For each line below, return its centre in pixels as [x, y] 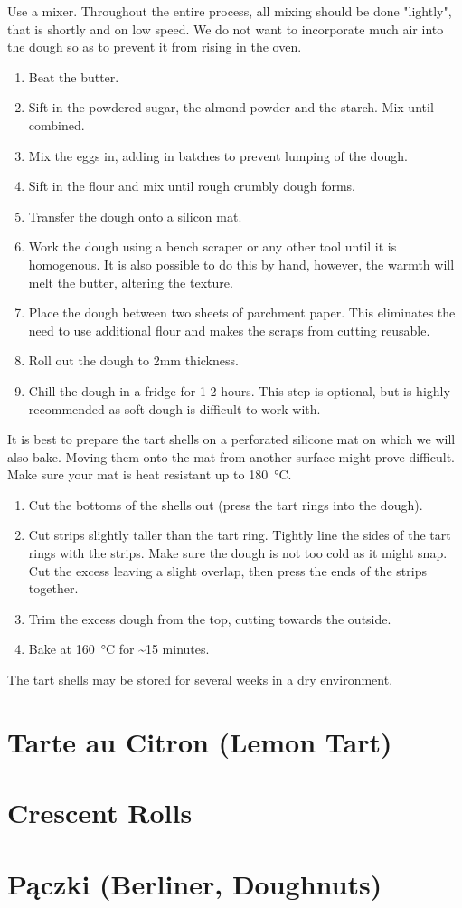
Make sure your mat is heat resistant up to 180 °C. [150, 474]
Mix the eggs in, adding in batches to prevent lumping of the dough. [218, 155]
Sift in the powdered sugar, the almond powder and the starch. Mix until [231, 107]
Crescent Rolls [100, 813]
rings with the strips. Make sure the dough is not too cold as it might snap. [238, 553]
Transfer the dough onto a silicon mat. [135, 216]
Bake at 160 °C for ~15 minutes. [119, 649]
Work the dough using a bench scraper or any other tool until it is [212, 246]
